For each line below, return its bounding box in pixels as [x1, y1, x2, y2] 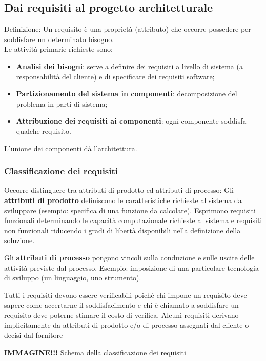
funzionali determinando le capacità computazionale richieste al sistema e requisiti [4, 215, 262, 226]
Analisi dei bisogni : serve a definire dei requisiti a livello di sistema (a [16, 61, 243, 71]
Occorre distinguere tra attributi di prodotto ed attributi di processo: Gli [4, 185, 234, 195]
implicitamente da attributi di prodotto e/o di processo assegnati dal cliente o [4, 319, 249, 330]
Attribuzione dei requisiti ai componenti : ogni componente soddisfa [16, 115, 247, 126]
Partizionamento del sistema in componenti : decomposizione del [16, 88, 237, 99]
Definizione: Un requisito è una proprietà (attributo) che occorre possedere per [4, 24, 251, 34]
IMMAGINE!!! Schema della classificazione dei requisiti [4, 347, 186, 357]
